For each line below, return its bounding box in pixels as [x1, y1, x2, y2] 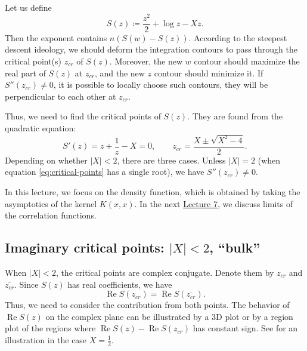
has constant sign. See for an [193, 322, 298, 334]
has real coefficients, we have [67, 278, 172, 290]
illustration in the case [5, 333, 87, 346]
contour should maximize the [194, 54, 300, 67]
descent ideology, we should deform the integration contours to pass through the [5, 43, 297, 56]
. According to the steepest [188, 31, 287, 44]
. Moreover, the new [109, 54, 183, 67]
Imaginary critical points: [5, 238, 165, 257]
